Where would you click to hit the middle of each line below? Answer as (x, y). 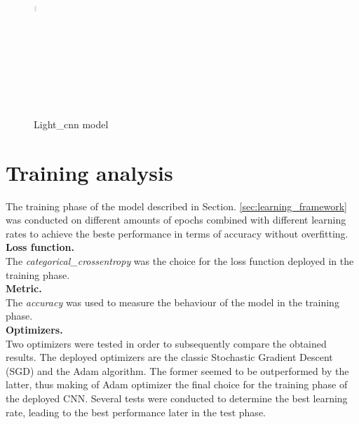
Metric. (24, 288)
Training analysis (89, 172)
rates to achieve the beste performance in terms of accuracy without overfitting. (177, 233)
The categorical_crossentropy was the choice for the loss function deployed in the (180, 261)
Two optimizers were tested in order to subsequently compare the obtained (166, 343)
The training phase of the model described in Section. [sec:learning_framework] (176, 206)
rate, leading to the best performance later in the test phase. (136, 412)
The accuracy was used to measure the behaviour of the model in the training (172, 302)
